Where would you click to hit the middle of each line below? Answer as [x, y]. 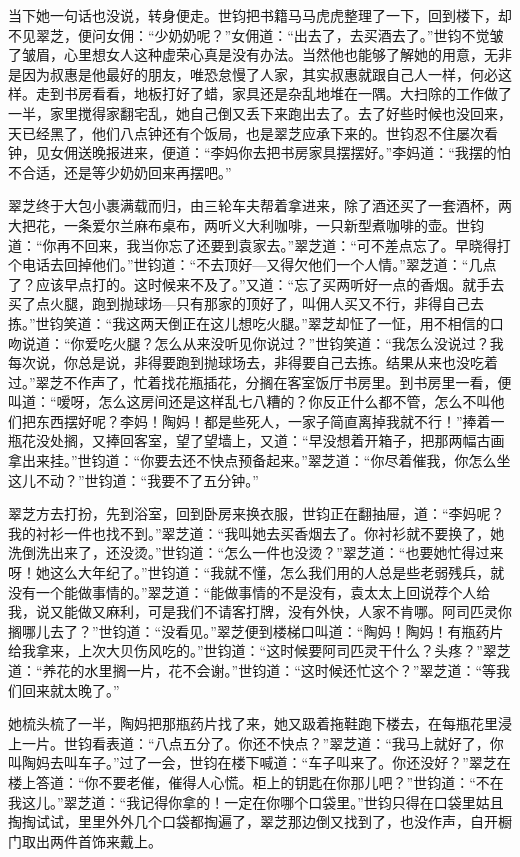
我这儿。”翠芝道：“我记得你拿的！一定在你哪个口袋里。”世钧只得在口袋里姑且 [256, 801]
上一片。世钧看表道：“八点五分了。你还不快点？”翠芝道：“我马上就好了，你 [256, 742]
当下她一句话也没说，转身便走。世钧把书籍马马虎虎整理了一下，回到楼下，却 [260, 15]
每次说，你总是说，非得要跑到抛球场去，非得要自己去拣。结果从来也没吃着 [253, 362]
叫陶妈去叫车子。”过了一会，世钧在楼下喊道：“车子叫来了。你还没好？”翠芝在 [259, 762]
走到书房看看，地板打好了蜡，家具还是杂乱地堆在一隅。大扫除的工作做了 [273, 93]
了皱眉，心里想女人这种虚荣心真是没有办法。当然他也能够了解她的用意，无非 [260, 54]
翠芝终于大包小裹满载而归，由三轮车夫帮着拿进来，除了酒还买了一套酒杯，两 [260, 205]
